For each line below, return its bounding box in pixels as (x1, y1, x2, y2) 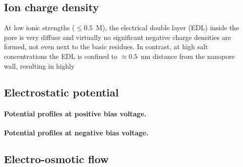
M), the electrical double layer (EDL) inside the (96, 22, 239, 33)
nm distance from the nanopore (141, 51, 235, 61)
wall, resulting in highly (4, 60, 75, 71)
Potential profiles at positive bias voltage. (4, 108, 146, 118)
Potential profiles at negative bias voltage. (4, 127, 148, 137)
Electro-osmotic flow (4, 151, 109, 166)
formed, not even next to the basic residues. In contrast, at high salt (4, 41, 208, 52)
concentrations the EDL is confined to (4, 51, 118, 61)
